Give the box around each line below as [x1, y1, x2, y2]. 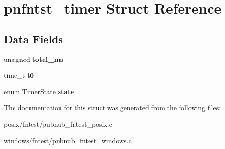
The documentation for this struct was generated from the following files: [4, 103, 221, 113]
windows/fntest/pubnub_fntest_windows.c [4, 135, 132, 145]
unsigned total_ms [4, 54, 64, 64]
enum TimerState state [4, 86, 75, 96]
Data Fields [4, 31, 63, 46]
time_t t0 [4, 70, 34, 80]
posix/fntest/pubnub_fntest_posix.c [4, 119, 112, 129]
